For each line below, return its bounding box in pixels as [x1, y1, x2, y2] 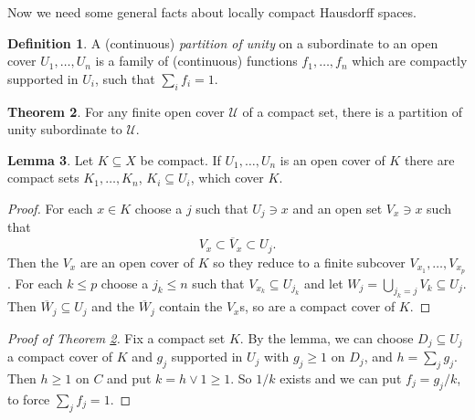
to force [7, 389, 50, 408]
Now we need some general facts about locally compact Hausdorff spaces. [7, 3, 417, 21]
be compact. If [140, 150, 221, 169]
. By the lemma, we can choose [239, 328, 414, 347]
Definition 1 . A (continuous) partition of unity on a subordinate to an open [7, 33, 438, 52]
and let [303, 273, 343, 292]
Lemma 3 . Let [7, 150, 94, 169]
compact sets [7, 168, 79, 187]
